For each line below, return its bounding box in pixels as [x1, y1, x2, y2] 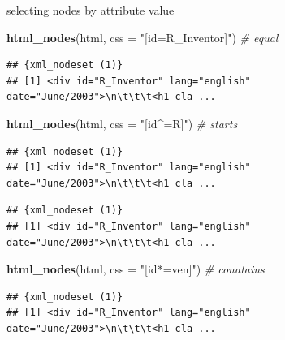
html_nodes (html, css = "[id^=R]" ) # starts [6, 114, 238, 131]
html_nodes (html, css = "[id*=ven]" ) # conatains [6, 260, 265, 278]
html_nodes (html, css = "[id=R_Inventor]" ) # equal [6, 28, 279, 45]
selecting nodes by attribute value [6, 2, 175, 18]
